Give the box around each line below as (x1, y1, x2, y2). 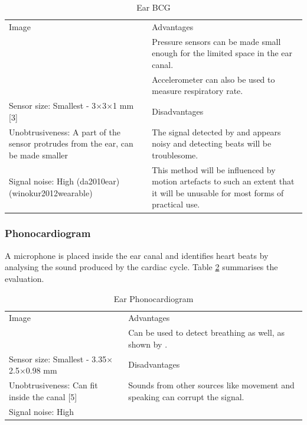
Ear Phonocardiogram (113, 292, 194, 304)
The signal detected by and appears (152, 125, 281, 138)
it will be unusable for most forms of (152, 186, 284, 199)
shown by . (128, 338, 168, 350)
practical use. (152, 198, 200, 210)
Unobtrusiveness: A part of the (9, 125, 120, 138)
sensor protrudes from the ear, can (9, 137, 133, 150)
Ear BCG (136, 1, 171, 13)
